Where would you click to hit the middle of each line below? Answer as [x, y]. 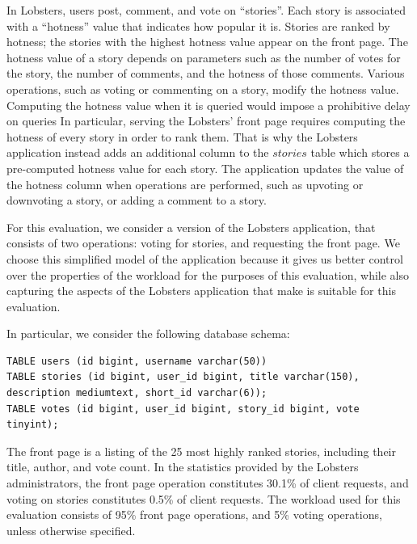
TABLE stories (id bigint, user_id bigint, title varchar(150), [183, 377]
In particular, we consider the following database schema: [148, 333]
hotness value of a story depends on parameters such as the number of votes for [204, 57]
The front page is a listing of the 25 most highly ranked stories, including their [202, 451]
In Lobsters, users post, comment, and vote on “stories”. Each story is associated [206, 10]
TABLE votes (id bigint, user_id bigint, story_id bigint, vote [183, 409]
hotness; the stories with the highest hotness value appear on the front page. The [207, 42]
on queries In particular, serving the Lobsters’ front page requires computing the [206, 121]
